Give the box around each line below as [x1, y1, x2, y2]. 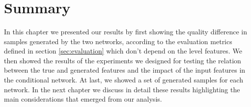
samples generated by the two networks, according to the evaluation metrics [4, 36, 232, 46]
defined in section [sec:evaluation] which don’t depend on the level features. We [4, 46, 242, 56]
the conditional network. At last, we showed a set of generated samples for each [4, 74, 243, 84]
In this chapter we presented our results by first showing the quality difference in [4, 26, 247, 36]
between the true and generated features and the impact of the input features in [4, 65, 246, 75]
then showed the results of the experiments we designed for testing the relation [4, 55, 241, 65]
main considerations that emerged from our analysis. [4, 94, 162, 104]
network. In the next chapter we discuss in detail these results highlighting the [4, 84, 240, 94]
